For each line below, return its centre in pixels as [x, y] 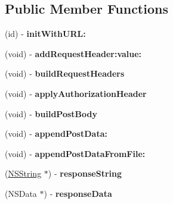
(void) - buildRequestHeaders [65, 73]
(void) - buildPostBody [51, 113]
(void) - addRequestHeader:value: [73, 53]
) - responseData [78, 193]
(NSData [21, 193]
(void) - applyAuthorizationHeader [76, 93]
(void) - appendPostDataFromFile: [75, 153]
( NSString [23, 173]
